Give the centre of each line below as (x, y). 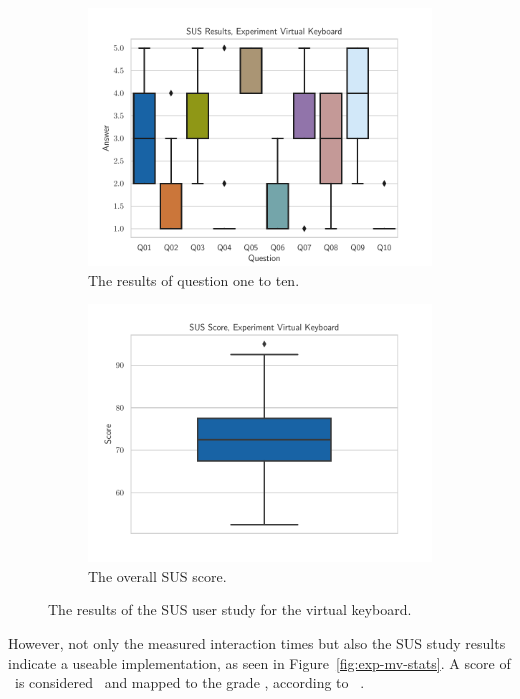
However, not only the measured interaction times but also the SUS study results (257, 642)
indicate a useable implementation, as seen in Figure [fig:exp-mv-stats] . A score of (259, 662)
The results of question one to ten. (194, 279)
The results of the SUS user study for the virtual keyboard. (230, 609)
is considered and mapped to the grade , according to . (189, 682)
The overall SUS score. (157, 575)
